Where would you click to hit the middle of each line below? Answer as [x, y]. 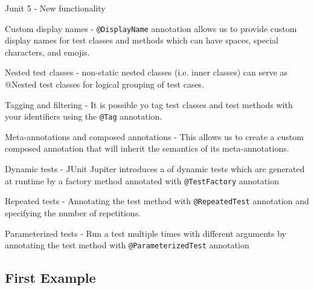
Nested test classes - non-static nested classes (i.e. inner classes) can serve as [146, 72]
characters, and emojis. [47, 52]
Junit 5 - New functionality [55, 8]
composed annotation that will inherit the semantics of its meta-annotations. [147, 148]
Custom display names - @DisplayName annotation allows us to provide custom [151, 28]
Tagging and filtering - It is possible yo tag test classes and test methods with [149, 104]
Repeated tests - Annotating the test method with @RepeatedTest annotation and [157, 201]
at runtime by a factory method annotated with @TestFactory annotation [142, 180]
